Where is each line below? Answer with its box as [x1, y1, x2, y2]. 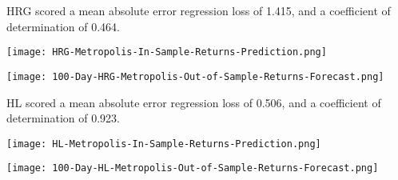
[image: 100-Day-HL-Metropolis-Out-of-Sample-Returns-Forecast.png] [6, 162, 379, 174]
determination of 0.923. [6, 110, 121, 126]
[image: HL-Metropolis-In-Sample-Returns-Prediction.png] [6, 138, 321, 150]
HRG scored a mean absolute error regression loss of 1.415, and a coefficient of [6, 2, 391, 18]
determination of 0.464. [6, 18, 121, 34]
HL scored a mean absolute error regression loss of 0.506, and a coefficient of [6, 94, 381, 110]
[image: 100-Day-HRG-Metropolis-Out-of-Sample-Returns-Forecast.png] [6, 70, 384, 82]
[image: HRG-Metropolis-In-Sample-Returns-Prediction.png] [6, 46, 327, 58]
